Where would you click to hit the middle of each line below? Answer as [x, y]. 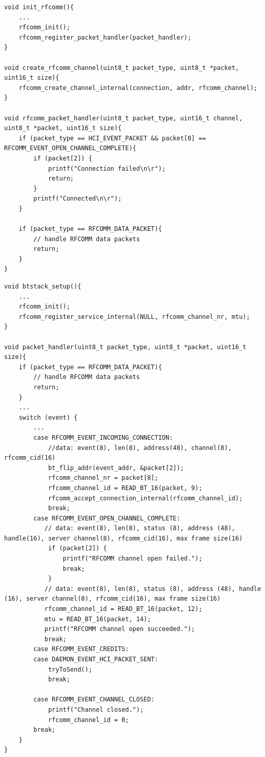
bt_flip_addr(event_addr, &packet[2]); [116, 468]
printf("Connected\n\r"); [78, 199]
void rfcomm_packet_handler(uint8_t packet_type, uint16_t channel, [124, 118]
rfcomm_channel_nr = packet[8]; [103, 478]
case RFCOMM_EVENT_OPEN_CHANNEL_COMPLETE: [107, 518]
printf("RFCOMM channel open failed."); [132, 559]
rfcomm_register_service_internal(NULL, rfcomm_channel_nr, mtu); [134, 317]
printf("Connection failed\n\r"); [107, 168]
